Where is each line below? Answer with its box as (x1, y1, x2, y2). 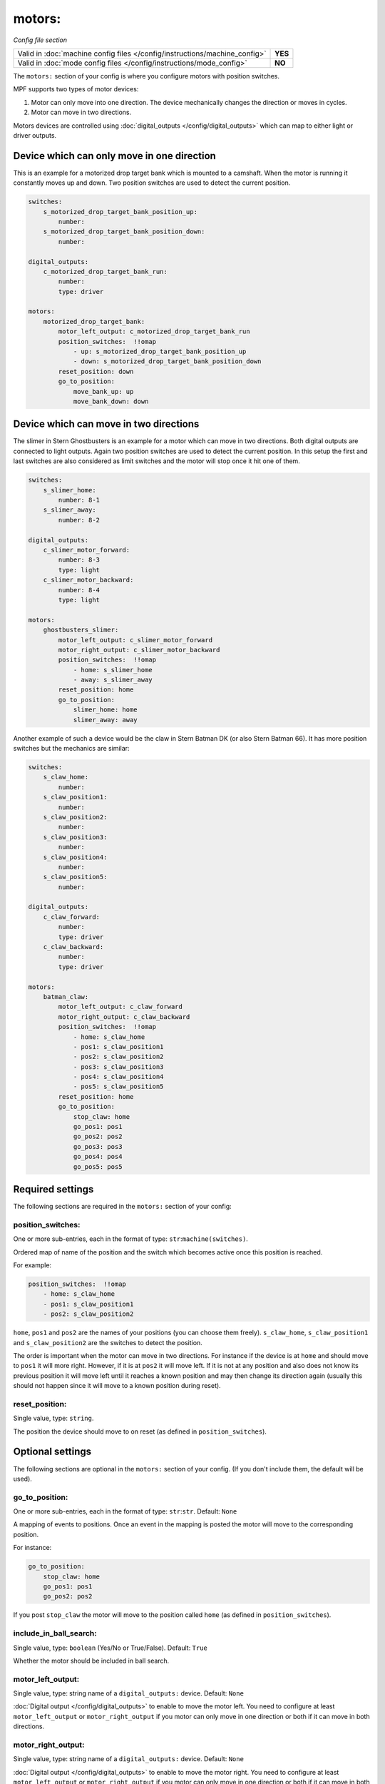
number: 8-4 (58, 586, 100, 594)
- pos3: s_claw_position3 (73, 1063, 164, 1070)
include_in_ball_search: (13, 1628, 97, 1638)
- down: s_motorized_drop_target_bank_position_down (73, 358, 262, 365)
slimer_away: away (73, 716, 138, 724)
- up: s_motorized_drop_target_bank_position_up (73, 348, 247, 356)
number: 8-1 (58, 496, 100, 505)
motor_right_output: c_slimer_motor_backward (58, 646, 220, 654)
